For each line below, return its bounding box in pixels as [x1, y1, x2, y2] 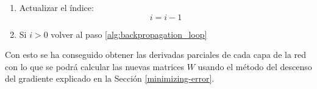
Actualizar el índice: [19, 1, 94, 13]
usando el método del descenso [198, 60, 312, 73]
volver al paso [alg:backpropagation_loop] [51, 27, 207, 40]
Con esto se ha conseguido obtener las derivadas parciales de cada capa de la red [5, 48, 307, 61]
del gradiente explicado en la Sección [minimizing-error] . [5, 72, 215, 85]
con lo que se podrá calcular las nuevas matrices [5, 60, 184, 73]
